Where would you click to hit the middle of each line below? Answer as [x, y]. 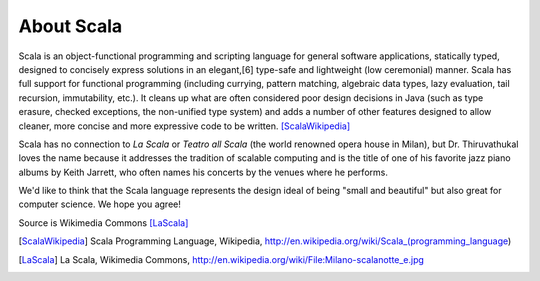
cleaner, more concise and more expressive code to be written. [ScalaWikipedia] [184, 126]
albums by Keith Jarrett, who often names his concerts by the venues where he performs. [203, 172]
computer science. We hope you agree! [100, 204]
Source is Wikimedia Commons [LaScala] [103, 222]
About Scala [70, 26]
